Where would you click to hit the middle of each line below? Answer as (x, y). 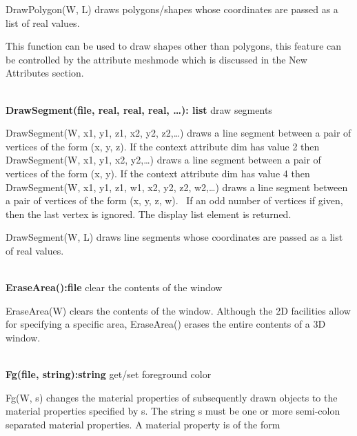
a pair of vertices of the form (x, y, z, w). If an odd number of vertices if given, (174, 200)
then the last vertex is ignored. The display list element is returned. (149, 214)
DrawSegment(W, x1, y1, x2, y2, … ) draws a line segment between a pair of (163, 160)
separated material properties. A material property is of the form (143, 424)
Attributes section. (45, 73)
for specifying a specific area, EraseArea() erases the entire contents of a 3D (166, 324)
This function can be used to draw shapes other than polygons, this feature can (174, 46)
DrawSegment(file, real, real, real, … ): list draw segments (139, 109)
